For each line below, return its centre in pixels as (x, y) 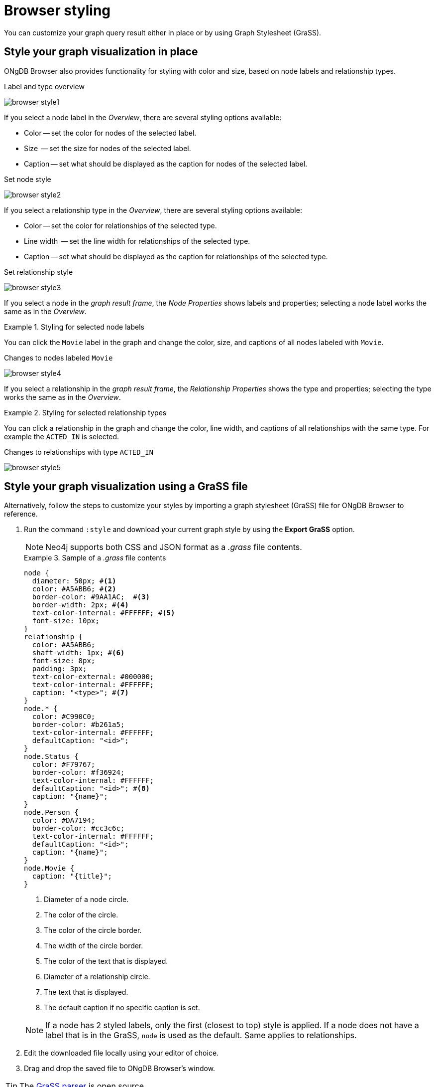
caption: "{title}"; (72, 876)
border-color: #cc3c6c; (78, 828)
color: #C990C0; (64, 717)
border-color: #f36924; (78, 773)
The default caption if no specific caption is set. (122, 1008)
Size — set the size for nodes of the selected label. (108, 148)
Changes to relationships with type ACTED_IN (79, 452)
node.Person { (51, 813)
